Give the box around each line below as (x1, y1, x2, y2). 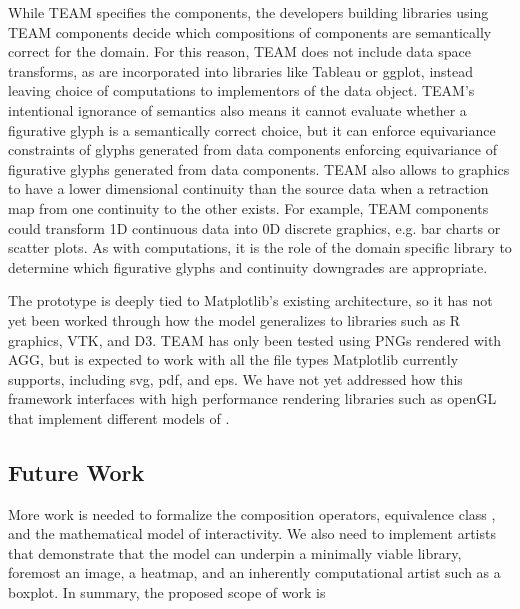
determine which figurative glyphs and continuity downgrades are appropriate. (8, 256, 488, 277)
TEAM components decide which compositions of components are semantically (8, 21, 492, 42)
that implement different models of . (8, 407, 230, 428)
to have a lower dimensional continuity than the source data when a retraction (8, 178, 489, 199)
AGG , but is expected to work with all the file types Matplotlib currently (8, 349, 459, 370)
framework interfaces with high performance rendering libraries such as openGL (8, 388, 497, 409)
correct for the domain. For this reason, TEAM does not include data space (8, 41, 471, 62)
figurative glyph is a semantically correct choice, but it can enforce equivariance (8, 119, 496, 140)
